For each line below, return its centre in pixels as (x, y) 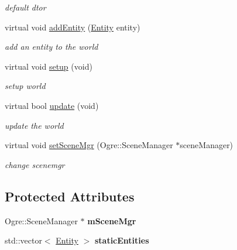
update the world (34, 125)
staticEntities (122, 240)
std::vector (23, 240)
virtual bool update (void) (52, 105)
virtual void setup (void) (49, 66)
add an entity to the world (51, 47)
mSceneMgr (112, 220)
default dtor (25, 7)
